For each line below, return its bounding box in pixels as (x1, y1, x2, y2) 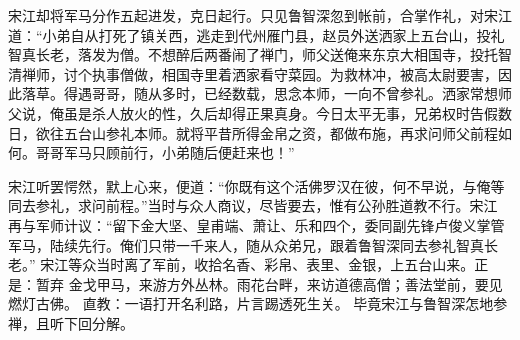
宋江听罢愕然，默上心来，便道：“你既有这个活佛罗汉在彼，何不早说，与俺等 (8, 175, 505, 196)
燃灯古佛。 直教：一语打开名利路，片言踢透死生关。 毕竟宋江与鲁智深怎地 (8, 293, 494, 314)
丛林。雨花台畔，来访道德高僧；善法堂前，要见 (194, 273, 503, 294)
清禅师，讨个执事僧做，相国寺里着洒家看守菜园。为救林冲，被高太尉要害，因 (8, 63, 512, 84)
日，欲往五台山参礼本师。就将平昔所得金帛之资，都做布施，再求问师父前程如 (8, 122, 512, 143)
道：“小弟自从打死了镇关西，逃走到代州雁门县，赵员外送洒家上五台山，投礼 (8, 24, 505, 45)
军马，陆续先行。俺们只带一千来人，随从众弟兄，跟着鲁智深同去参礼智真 (8, 234, 484, 255)
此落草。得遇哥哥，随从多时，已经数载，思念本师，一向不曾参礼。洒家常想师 (8, 83, 512, 104)
